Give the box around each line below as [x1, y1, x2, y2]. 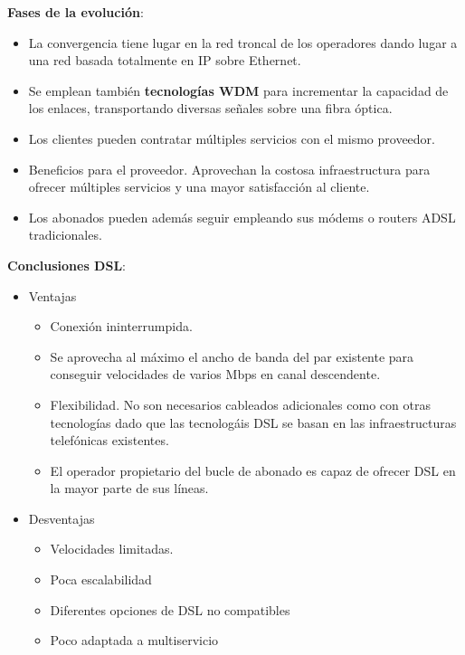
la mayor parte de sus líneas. [50, 479, 209, 498]
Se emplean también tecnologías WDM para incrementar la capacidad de [28, 81, 449, 100]
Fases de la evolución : [7, 3, 144, 21]
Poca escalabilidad [50, 570, 152, 589]
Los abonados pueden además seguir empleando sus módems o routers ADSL [28, 207, 456, 226]
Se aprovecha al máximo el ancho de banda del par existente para [50, 346, 414, 365]
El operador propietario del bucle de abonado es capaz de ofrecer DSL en [50, 460, 456, 479]
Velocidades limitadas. [50, 539, 174, 558]
